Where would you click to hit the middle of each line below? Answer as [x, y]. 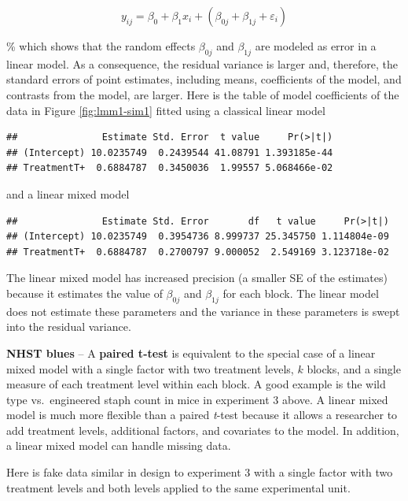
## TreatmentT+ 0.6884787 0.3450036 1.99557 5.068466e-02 [170, 168]
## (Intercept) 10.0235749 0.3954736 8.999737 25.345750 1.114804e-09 [198, 237]
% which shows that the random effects [101, 46]
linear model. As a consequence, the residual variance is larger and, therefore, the [202, 63]
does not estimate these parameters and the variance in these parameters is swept [203, 311]
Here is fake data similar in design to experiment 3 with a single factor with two [200, 472]
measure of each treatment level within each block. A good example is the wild [196, 384]
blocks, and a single [354, 368]
